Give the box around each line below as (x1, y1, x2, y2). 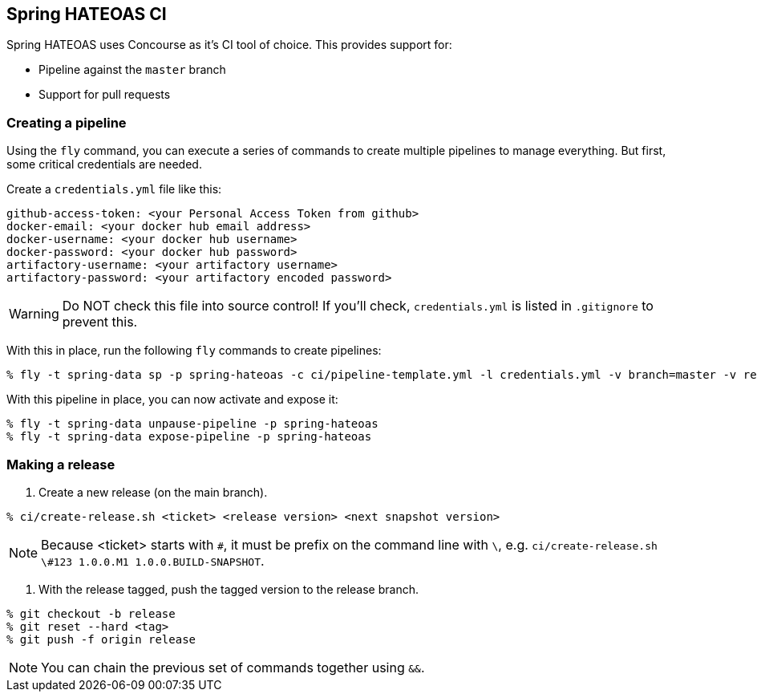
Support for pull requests (38, 87, 171, 102)
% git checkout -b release (6, 607, 176, 620)
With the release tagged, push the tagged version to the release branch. (38, 582, 419, 596)
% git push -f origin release (6, 632, 196, 646)
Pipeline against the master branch (38, 63, 226, 77)
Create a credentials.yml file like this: (6, 182, 222, 197)
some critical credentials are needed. (6, 157, 202, 172)
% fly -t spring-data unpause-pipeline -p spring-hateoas (6, 417, 378, 431)
